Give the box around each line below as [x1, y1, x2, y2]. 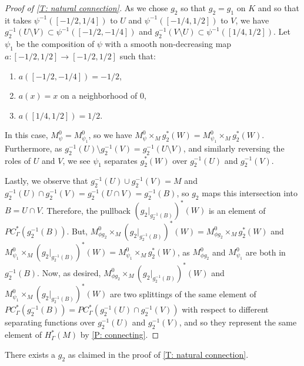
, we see [62, 154, 91, 166]
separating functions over [5, 316, 95, 328]
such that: [119, 49, 156, 62]
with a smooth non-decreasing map [105, 38, 232, 50]
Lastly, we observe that [5, 174, 88, 187]
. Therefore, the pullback [41, 204, 131, 216]
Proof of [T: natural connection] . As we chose [5, 2, 168, 14]
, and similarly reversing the [183, 142, 285, 154]
